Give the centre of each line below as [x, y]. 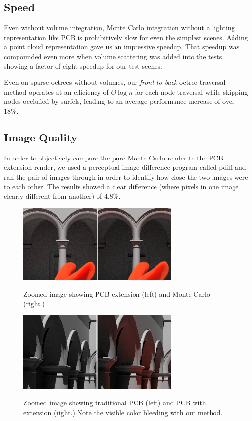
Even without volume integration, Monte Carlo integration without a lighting [119, 28]
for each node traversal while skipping [191, 91]
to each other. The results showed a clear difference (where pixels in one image [121, 186]
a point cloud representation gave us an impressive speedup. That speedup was [122, 47]
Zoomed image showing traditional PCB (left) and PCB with [115, 402]
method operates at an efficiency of [56, 91]
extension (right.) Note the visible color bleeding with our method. [123, 412]
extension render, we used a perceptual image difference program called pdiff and [125, 167]
